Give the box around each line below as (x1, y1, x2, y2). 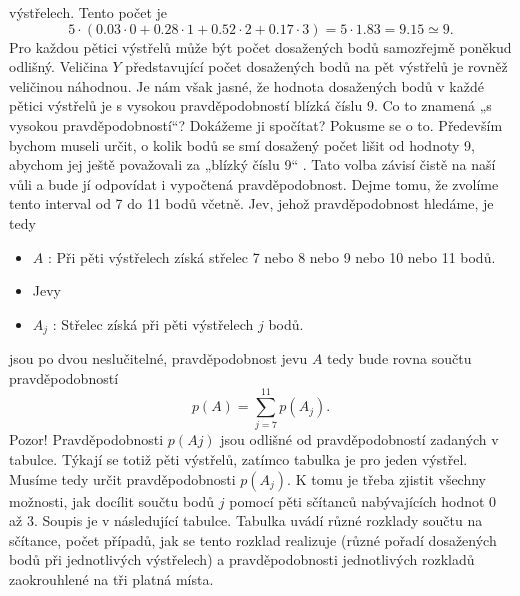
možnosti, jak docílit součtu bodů (9, 490, 215, 511)
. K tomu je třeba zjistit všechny (287, 468, 487, 489)
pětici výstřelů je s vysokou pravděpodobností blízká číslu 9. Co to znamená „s (9, 95, 492, 116)
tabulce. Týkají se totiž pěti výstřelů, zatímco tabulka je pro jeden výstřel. (9, 449, 468, 470)
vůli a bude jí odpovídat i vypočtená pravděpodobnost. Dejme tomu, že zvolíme (9, 173, 499, 194)
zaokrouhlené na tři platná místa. (9, 569, 214, 590)
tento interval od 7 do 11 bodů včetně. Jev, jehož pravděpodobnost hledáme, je (9, 193, 494, 214)
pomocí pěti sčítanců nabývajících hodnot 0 (229, 490, 497, 511)
